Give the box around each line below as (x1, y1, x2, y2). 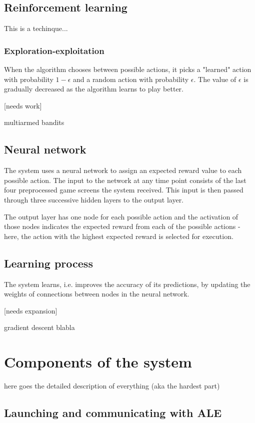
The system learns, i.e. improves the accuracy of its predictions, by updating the (4, 278, 250, 289)
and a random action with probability (72, 73, 189, 84)
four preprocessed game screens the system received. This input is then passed (4, 184, 243, 195)
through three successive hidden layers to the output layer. (4, 194, 184, 204)
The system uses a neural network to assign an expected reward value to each (4, 165, 242, 175)
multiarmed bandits (4, 117, 64, 127)
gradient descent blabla (4, 322, 75, 332)
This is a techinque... (4, 23, 68, 33)
